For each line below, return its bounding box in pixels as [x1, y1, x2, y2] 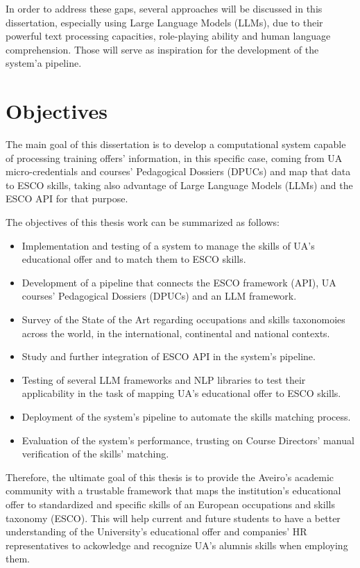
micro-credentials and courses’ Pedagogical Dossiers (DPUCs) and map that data [6, 164, 351, 179]
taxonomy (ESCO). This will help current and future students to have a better [6, 510, 341, 525]
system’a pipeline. [6, 56, 82, 70]
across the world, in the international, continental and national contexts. [22, 325, 330, 340]
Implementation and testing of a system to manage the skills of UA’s [22, 238, 315, 252]
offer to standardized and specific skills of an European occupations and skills [6, 496, 335, 511]
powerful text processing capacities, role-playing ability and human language [6, 29, 331, 43]
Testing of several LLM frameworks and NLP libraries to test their [22, 372, 306, 387]
